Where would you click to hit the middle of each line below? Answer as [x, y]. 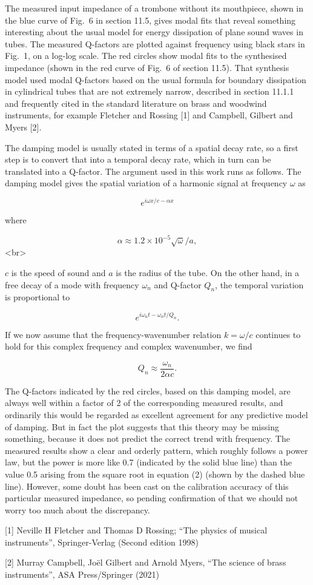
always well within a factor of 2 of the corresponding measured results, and [144, 403]
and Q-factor [178, 284]
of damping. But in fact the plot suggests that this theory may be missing [142, 426]
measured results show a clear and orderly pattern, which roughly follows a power [156, 450]
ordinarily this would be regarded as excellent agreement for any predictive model [156, 414]
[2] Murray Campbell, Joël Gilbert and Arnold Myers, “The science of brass [146, 562]
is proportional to [38, 297]
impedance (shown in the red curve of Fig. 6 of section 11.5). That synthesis [147, 67]
